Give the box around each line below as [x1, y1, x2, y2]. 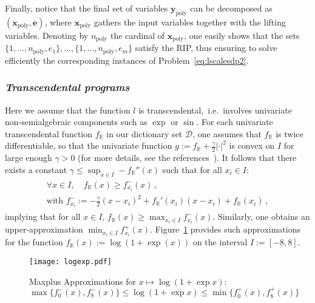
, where [44, 15, 72, 28]
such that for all [162, 163, 222, 175]
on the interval [192, 236, 248, 248]
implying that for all [5, 210, 81, 223]
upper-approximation [5, 223, 83, 236]
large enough [5, 151, 52, 164]
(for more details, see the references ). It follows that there [78, 151, 297, 164]
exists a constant [5, 163, 67, 175]
